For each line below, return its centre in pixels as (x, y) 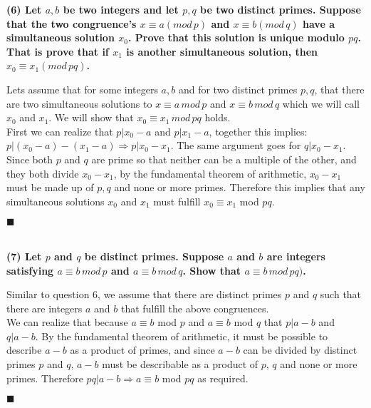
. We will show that (91, 117)
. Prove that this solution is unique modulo (236, 37)
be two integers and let (121, 9)
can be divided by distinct (300, 350)
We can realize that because (67, 322)
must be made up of (50, 187)
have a (319, 23)
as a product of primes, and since (142, 350)
